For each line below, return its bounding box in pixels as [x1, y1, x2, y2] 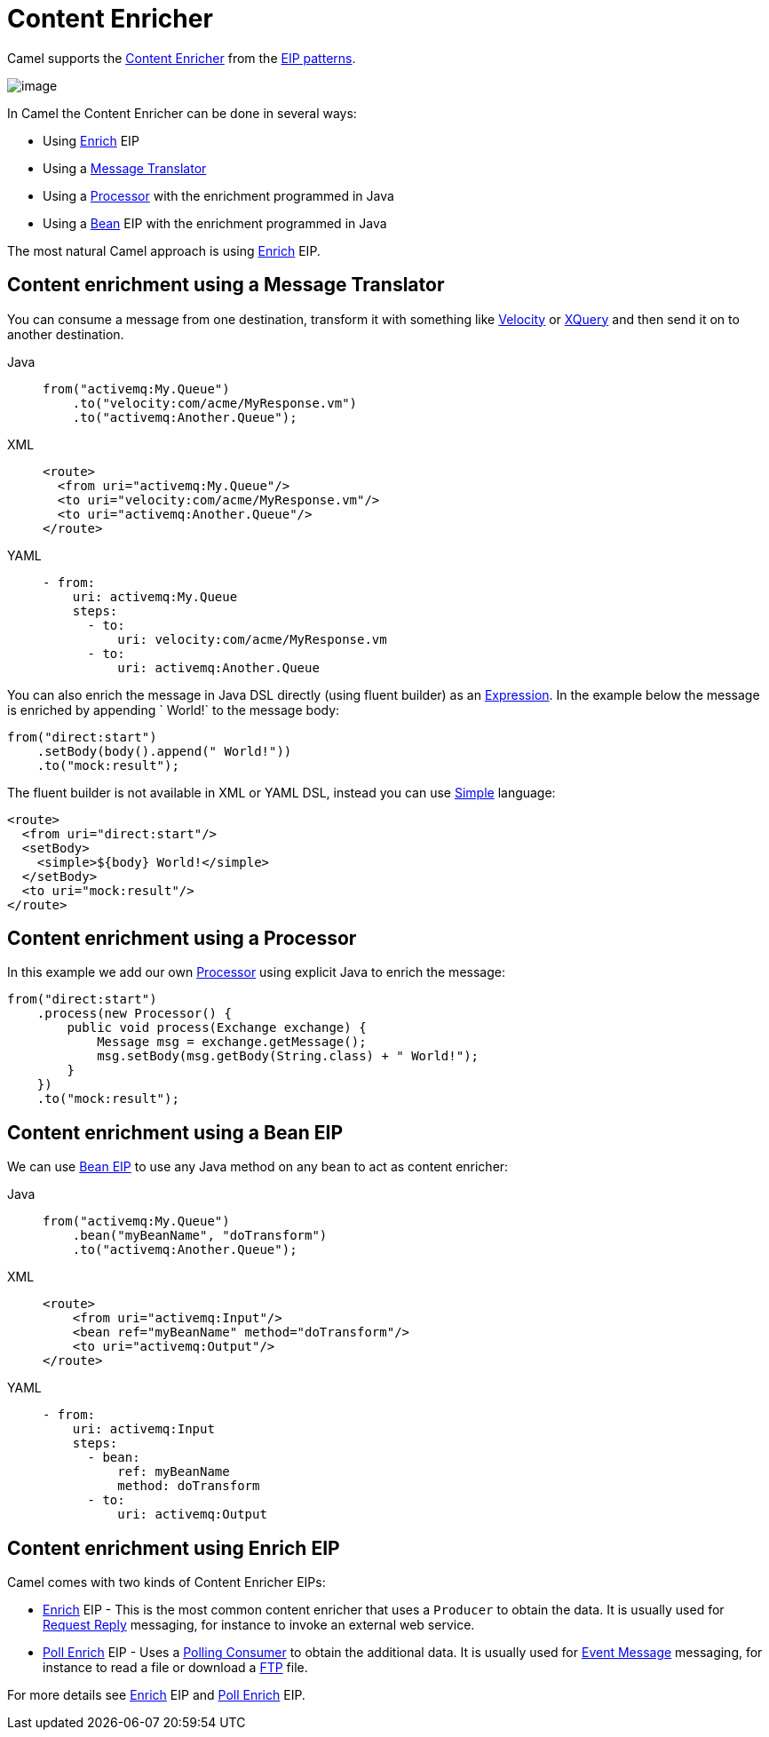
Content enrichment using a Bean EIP [7, 1121, 344, 1144]
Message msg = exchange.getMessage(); [97, 1035, 367, 1050]
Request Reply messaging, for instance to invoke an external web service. [43, 1617, 475, 1633]
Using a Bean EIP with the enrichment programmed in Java [43, 215, 387, 231]
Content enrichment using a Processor [7, 927, 357, 950]
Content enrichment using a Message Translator [7, 274, 445, 297]
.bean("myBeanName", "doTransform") [72, 1228, 328, 1243]
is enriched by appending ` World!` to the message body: [7, 702, 340, 718]
